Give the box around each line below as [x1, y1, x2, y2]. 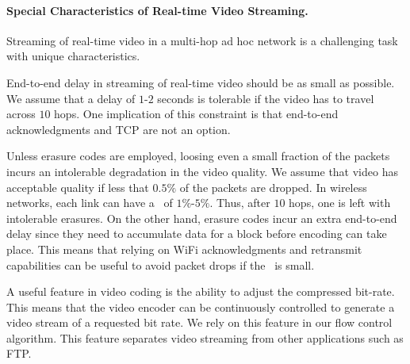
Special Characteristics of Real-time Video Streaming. [6, 2, 308, 18]
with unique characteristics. [6, 48, 140, 64]
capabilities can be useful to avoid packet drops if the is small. [6, 256, 315, 273]
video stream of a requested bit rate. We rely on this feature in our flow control [6, 314, 393, 331]
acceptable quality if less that [6, 178, 149, 195]
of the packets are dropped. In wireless [179, 178, 367, 195]
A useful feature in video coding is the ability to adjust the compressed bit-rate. [6, 283, 395, 300]
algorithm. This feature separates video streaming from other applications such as [6, 329, 404, 346]
